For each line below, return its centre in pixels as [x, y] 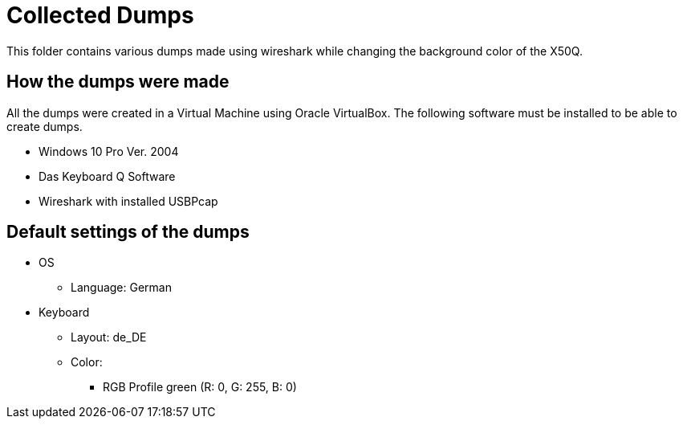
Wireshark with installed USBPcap [128, 201]
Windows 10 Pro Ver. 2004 [109, 151]
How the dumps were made [118, 82]
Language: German [121, 288]
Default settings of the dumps [128, 232]
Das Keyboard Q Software [107, 176]
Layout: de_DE [109, 337]
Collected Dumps [100, 15]
